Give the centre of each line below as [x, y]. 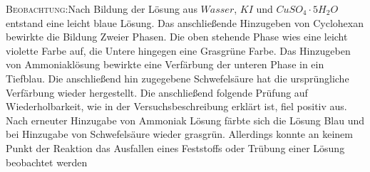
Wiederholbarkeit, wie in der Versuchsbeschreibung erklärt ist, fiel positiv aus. [176, 106]
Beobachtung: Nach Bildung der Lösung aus [102, 9]
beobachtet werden [47, 162]
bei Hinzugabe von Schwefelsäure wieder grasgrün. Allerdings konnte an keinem [179, 134]
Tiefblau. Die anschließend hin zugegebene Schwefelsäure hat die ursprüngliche [178, 78]
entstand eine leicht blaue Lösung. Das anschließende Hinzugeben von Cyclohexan [185, 22]
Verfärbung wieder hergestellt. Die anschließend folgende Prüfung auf [157, 92]
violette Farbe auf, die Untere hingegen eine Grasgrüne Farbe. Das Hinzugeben [178, 50]
